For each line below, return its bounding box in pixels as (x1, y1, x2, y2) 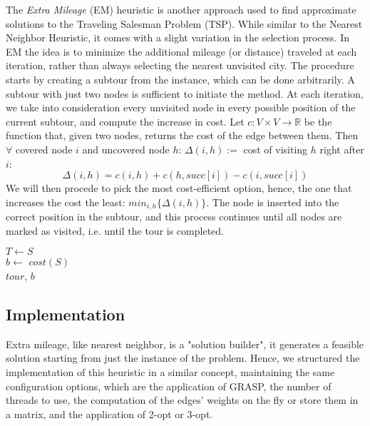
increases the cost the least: (6, 194, 125, 209)
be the (304, 113, 332, 128)
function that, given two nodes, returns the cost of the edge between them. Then (6, 128, 359, 143)
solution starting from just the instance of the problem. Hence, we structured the (6, 350, 360, 365)
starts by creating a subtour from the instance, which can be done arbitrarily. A (6, 71, 355, 86)
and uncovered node (82, 141, 170, 156)
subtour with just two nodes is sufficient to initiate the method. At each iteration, (6, 86, 364, 101)
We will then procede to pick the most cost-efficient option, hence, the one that (6, 181, 352, 196)
